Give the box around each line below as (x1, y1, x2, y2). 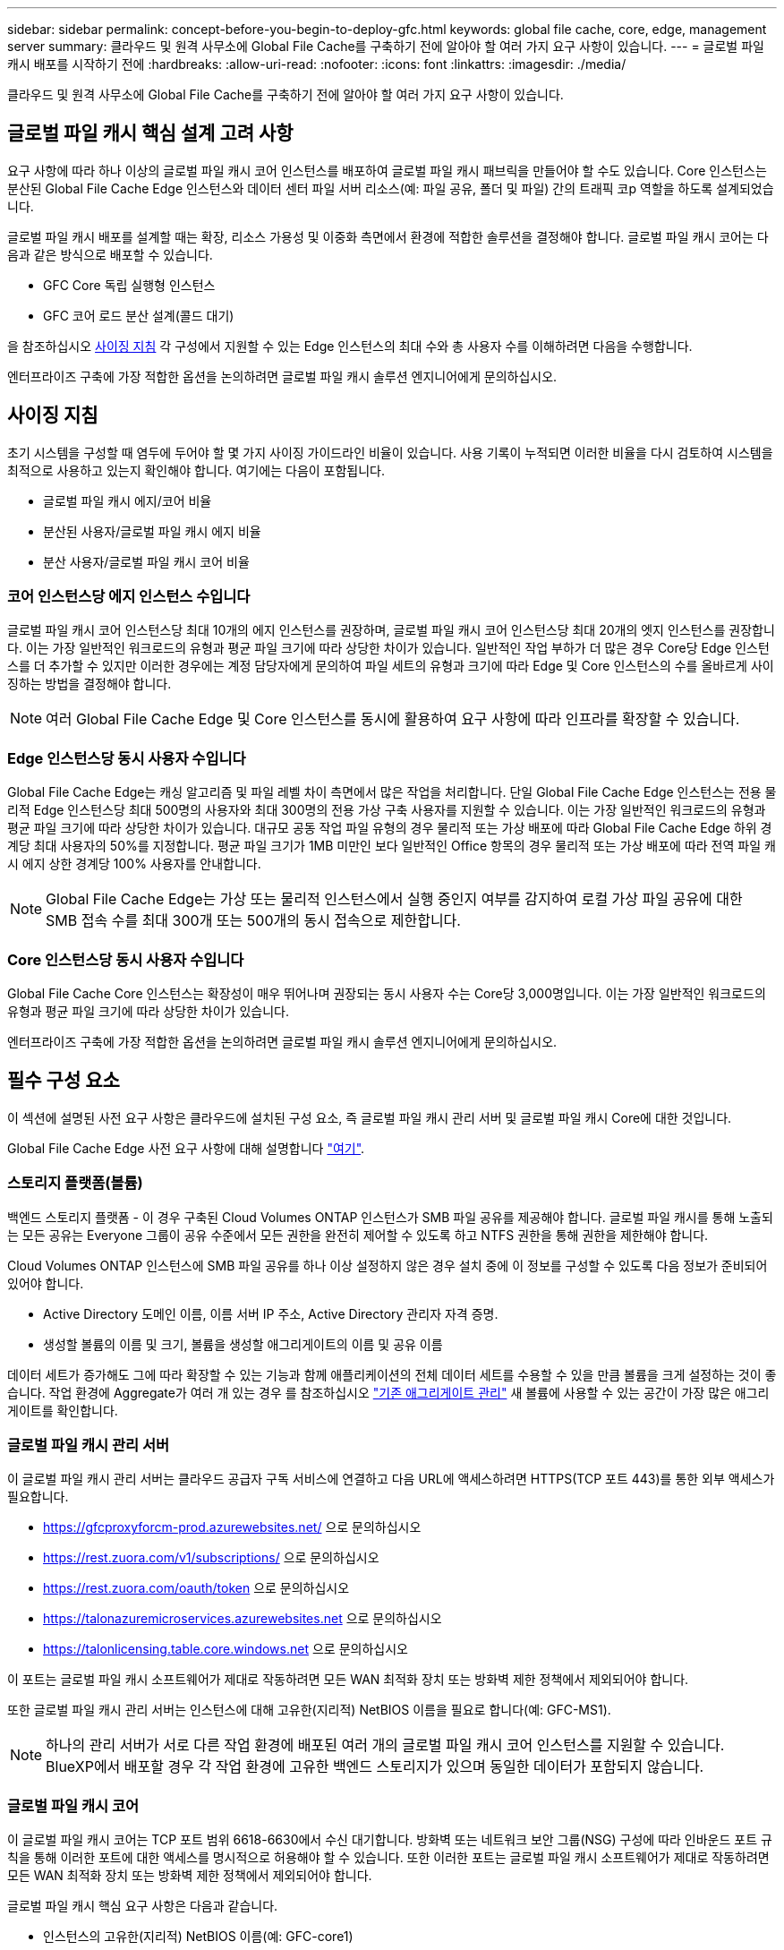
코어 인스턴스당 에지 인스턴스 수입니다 (7, 587, 251, 606)
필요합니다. (7, 1489, 69, 1505)
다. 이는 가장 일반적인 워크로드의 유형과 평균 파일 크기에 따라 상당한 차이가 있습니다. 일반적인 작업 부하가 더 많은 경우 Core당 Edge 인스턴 (7, 640, 770, 656)
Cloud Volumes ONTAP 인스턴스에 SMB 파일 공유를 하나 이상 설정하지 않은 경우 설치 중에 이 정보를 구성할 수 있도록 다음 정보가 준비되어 (7, 1257, 768, 1273)
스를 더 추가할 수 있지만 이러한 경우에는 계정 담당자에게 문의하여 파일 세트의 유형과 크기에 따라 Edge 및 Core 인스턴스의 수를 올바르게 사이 (7, 658, 774, 674)
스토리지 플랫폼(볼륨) (7, 1174, 143, 1193)
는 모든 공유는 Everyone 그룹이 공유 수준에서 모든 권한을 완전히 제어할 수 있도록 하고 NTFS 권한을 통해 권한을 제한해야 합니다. (7, 1227, 709, 1243)
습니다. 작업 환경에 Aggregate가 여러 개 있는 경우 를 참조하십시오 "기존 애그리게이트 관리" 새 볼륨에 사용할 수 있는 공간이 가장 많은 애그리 (7, 1384, 770, 1400)
